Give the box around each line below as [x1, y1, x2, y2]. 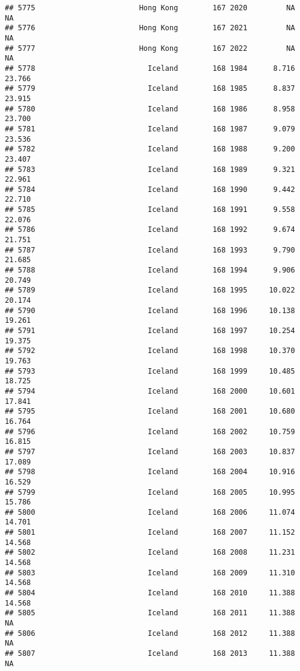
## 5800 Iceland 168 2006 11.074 [5, 507, 295, 517]
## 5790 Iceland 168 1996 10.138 [5, 306, 295, 315]
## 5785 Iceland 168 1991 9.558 [5, 205, 295, 214]
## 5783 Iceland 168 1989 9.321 [5, 165, 295, 174]
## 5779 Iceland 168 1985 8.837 [5, 84, 295, 93]
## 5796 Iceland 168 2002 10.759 [5, 427, 295, 436]
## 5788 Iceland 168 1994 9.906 [5, 266, 295, 275]
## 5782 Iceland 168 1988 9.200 [5, 145, 295, 154]
